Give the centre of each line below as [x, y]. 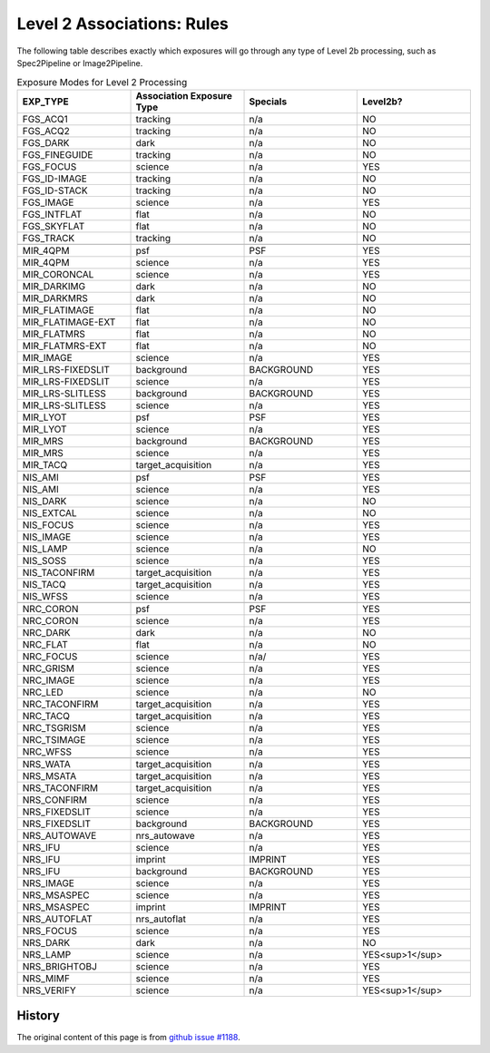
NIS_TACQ [44, 584]
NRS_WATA [47, 764]
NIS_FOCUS [48, 524]
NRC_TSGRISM [54, 727]
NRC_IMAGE [49, 680]
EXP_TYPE [45, 102]
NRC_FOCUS [50, 656]
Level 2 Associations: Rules [122, 24]
